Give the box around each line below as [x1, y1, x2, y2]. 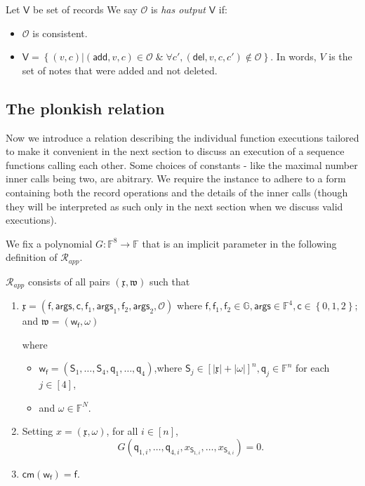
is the [328, 49, 352, 64]
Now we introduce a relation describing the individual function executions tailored [6, 130, 359, 144]
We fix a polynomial [6, 236, 93, 250]
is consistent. [32, 25, 88, 40]
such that [149, 274, 190, 288]
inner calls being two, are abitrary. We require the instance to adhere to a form [6, 171, 346, 186]
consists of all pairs [27, 274, 110, 288]
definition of [6, 250, 58, 264]
